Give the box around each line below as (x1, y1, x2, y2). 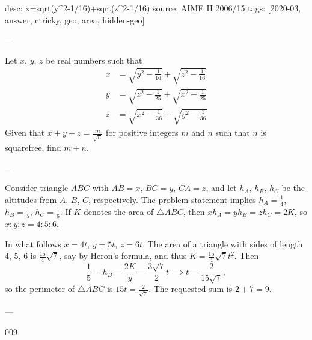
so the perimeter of (5, 282, 75, 295)
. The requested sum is (148, 282, 233, 295)
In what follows (5, 237, 61, 250)
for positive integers (106, 126, 179, 139)
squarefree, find (5, 141, 61, 154)
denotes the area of (83, 205, 154, 217)
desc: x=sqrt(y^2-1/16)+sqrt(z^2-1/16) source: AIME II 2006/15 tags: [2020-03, (5, 2, 301, 14)
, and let (206, 181, 237, 194)
